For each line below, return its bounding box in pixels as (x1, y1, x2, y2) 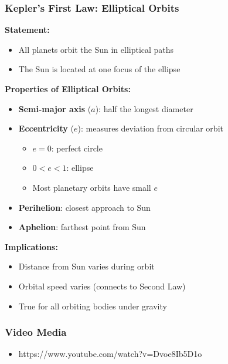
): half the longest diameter (95, 102, 193, 114)
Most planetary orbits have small (32, 181, 151, 193)
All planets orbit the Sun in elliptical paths (18, 43, 174, 55)
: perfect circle (51, 141, 103, 154)
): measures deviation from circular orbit (77, 122, 223, 134)
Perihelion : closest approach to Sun (18, 201, 151, 213)
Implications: (5, 240, 58, 252)
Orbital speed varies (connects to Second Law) (18, 279, 186, 292)
